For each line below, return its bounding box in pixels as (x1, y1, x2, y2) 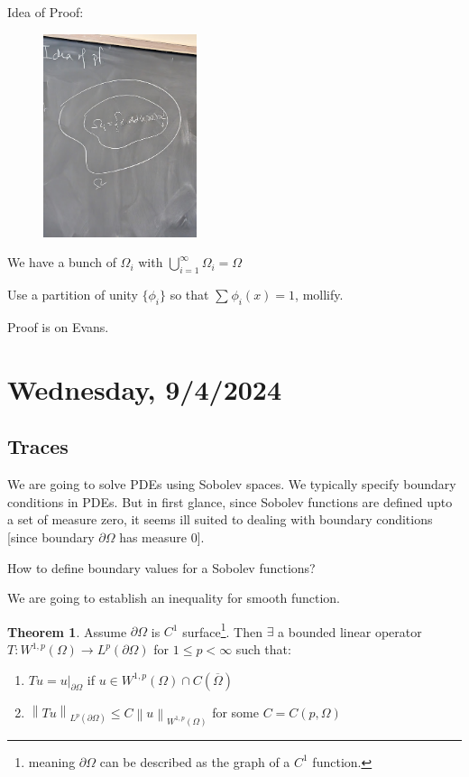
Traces (7, 432, 69, 460)
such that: (235, 640, 291, 659)
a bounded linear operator (278, 622, 422, 641)
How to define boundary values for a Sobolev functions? (7, 558, 316, 577)
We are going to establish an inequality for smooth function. (7, 588, 341, 607)
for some (212, 702, 259, 721)
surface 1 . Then (182, 619, 262, 641)
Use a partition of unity (7, 285, 138, 304)
